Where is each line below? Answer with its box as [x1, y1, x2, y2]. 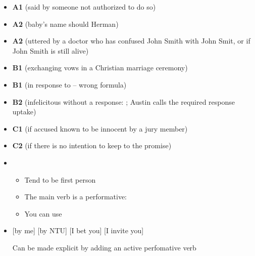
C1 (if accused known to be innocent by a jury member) [12, 123, 188, 134]
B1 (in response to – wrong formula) [12, 79, 127, 90]
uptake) [12, 106, 36, 117]
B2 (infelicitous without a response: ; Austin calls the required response [12, 96, 235, 107]
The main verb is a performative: [24, 191, 127, 202]
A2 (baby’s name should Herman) [12, 18, 119, 29]
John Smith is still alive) [12, 45, 89, 56]
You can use [24, 208, 62, 219]
